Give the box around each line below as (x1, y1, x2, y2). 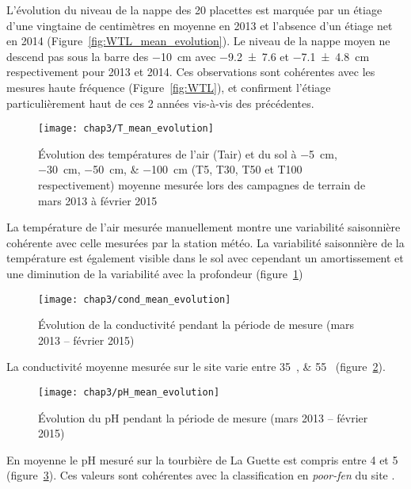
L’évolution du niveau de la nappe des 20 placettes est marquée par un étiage (6, 2, 382, 17)
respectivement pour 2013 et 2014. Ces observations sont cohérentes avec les (6, 63, 375, 80)
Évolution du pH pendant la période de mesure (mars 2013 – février (38, 409, 368, 426)
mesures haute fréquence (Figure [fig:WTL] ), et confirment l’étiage (6, 78, 331, 95)
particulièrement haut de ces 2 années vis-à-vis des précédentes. (6, 94, 314, 111)
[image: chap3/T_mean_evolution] (38, 123, 214, 135)
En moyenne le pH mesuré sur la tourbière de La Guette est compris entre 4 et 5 (6, 451, 398, 468)
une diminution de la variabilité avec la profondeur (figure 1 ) (6, 265, 303, 281)
